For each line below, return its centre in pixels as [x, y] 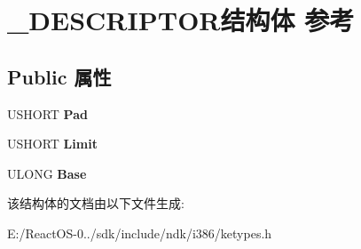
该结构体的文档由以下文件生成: [96, 203]
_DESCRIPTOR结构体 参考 [181, 20]
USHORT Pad [47, 113]
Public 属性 [59, 76]
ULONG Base [47, 173]
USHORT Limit [52, 144]
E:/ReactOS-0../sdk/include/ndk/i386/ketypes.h [140, 233]
